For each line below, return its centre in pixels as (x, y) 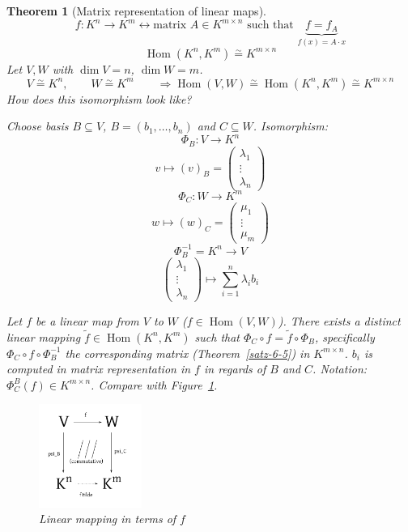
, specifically (345, 336)
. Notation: (340, 369)
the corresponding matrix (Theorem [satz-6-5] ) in (187, 353)
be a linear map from (87, 320)
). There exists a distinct (339, 320)
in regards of (235, 369)
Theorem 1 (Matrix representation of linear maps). (136, 11)
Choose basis (38, 126)
